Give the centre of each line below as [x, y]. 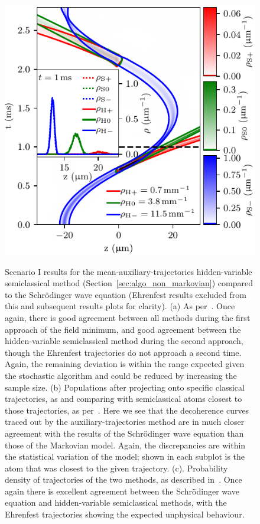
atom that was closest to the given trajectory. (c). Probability [116, 468]
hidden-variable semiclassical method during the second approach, [124, 341]
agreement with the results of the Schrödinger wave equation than [124, 433]
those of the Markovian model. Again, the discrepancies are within [125, 445]
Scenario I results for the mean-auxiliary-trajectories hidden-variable [129, 271]
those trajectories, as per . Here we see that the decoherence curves [127, 410]
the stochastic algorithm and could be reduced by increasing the [121, 375]
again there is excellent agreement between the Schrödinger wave [122, 491]
